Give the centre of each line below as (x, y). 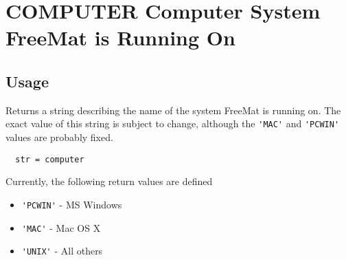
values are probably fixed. (59, 137)
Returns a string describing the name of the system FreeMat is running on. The (173, 110)
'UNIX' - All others (62, 251)
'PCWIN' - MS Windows (72, 204)
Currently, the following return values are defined (109, 181)
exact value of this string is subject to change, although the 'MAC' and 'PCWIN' (173, 123)
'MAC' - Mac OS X (61, 227)
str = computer (50, 159)
